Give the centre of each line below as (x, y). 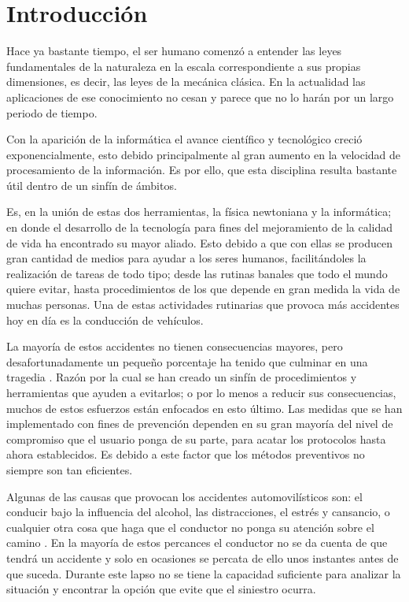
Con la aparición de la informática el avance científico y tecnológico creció (184, 139)
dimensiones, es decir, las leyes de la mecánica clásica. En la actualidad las (186, 82)
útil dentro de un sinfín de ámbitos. (92, 185)
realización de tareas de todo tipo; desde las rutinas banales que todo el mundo (197, 273)
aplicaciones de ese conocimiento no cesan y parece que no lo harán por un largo (200, 97)
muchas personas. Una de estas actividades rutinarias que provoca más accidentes (203, 305)
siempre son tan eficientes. (70, 469)
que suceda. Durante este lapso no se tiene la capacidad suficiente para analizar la (204, 573)
